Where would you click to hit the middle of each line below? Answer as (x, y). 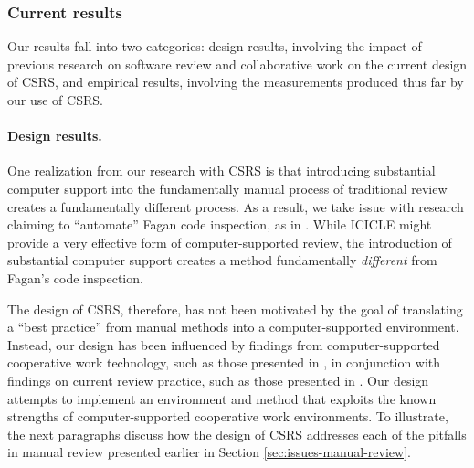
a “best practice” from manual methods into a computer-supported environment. (233, 327)
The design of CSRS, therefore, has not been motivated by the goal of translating (235, 308)
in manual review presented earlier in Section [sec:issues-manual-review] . (209, 452)
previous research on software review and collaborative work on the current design (237, 64)
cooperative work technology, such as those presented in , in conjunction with (224, 362)
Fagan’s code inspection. (75, 277)
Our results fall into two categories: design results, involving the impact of (215, 46)
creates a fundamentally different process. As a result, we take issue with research (236, 206)
